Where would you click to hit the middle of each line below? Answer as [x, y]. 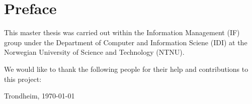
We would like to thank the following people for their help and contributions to [126, 69]
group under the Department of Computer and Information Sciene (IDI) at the [126, 42]
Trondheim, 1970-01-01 [39, 96]
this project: [23, 79]
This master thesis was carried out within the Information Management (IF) [122, 32]
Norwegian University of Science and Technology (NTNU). [94, 52]
